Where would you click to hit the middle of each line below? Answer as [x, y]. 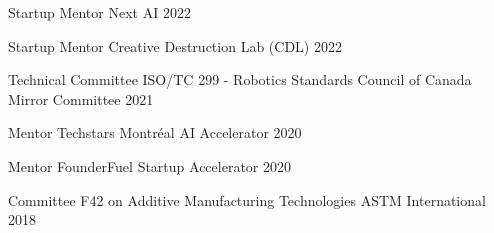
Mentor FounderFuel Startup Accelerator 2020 [149, 165]
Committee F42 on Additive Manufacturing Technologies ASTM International [247, 199]
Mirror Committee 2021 [81, 98]
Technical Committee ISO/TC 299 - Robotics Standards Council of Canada [240, 79]
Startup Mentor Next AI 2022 [99, 12]
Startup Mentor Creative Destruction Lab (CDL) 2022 [175, 45]
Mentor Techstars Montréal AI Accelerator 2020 [155, 132]
